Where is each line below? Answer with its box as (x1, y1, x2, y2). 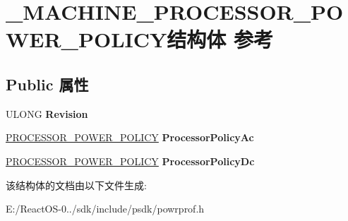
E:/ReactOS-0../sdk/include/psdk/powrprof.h (6, 201, 205, 216)
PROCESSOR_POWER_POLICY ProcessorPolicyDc (6, 153, 255, 168)
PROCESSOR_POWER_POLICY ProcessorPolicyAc (6, 130, 254, 145)
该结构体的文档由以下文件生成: (6, 177, 147, 192)
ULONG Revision (6, 106, 88, 121)
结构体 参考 (167, 25, 274, 54)
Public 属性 (6, 73, 89, 95)
